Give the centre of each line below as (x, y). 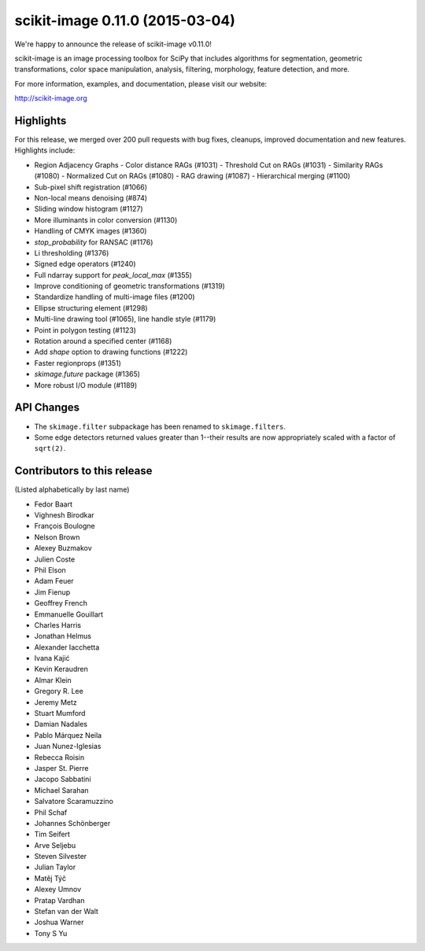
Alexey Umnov (58, 890)
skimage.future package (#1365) (87, 374)
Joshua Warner (59, 922)
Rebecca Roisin (59, 757)
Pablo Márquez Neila (68, 735)
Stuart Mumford (60, 713)
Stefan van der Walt (66, 912)
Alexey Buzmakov (63, 548)
